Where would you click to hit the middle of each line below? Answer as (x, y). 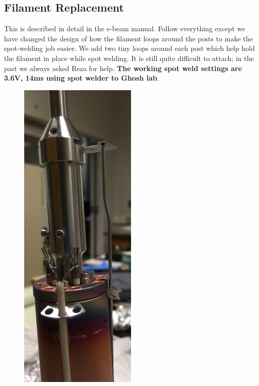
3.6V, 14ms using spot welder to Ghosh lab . (82, 78)
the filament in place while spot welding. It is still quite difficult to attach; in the (129, 58)
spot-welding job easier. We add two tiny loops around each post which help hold (129, 48)
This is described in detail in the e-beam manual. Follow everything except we (125, 28)
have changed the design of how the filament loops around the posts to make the (128, 38)
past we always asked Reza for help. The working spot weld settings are (123, 68)
